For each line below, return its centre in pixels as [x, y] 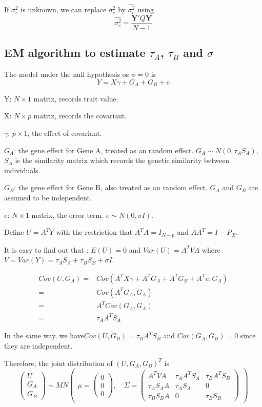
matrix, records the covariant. [80, 116]
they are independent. [38, 345]
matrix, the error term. [68, 215]
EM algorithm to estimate [75, 53]
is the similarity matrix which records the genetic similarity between [122, 160]
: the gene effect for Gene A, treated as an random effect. [104, 150]
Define [14, 232]
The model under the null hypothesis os [67, 74]
